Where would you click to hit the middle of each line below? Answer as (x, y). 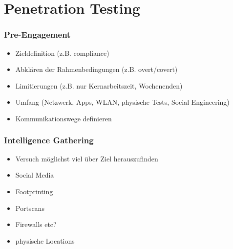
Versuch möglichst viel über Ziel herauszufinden (87, 158)
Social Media (35, 175)
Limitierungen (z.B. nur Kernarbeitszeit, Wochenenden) (99, 85)
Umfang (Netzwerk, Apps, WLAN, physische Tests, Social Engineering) (122, 102)
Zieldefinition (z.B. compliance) (62, 53)
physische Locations (45, 240)
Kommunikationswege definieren (64, 118)
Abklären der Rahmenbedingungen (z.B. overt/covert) (96, 69)
